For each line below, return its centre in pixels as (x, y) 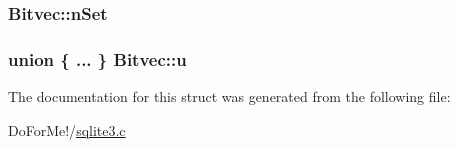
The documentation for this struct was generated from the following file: (229, 96)
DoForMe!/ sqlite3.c (67, 129)
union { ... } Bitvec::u (97, 58)
